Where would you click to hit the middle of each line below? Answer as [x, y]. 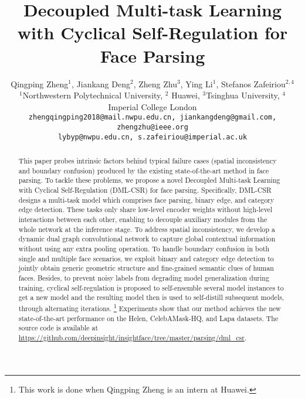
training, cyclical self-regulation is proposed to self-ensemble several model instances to [151, 287]
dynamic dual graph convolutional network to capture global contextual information [147, 239]
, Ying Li [196, 83]
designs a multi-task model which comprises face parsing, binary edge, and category [146, 199]
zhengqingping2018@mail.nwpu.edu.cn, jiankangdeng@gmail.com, [152, 117]
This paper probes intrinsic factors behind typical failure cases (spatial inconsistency [148, 161]
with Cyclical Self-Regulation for [152, 33]
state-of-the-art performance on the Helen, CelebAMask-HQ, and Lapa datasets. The [148, 318]
